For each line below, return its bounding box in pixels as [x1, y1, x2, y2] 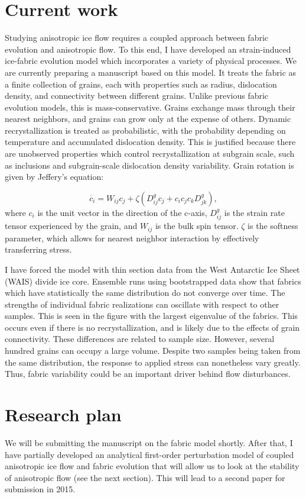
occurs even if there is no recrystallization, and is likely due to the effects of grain [5, 321, 300, 333]
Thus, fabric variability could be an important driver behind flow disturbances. [5, 367, 291, 380]
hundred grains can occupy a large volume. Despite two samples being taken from [5, 344, 301, 357]
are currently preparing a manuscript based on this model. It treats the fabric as [5, 66, 297, 78]
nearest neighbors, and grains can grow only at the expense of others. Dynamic [5, 112, 291, 125]
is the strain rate [224, 206, 285, 218]
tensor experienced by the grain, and [5, 220, 138, 232]
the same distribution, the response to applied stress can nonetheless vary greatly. [5, 356, 301, 368]
